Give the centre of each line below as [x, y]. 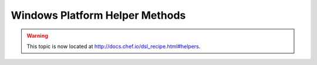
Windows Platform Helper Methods [98, 15]
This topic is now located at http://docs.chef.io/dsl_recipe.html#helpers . [114, 46]
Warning [37, 36]
